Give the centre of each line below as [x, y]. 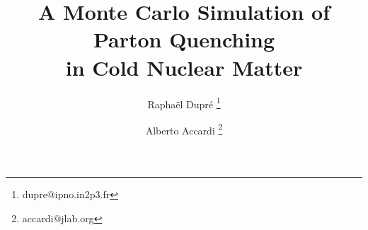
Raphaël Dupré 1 [184, 103]
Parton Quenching [184, 39]
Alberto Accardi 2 [184, 129]
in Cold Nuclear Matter [184, 67]
